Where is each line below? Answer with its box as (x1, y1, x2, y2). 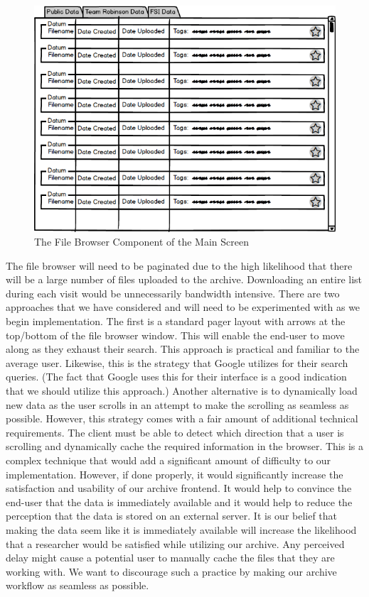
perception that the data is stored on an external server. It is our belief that (6, 508, 338, 523)
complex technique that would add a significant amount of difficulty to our (6, 453, 331, 467)
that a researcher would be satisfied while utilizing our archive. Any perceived (6, 536, 345, 551)
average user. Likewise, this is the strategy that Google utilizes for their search (6, 355, 348, 370)
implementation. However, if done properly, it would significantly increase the (6, 466, 343, 481)
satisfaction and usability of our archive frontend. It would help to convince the (6, 481, 352, 495)
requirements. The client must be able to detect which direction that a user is (6, 425, 344, 439)
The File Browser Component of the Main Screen (34, 234, 249, 249)
